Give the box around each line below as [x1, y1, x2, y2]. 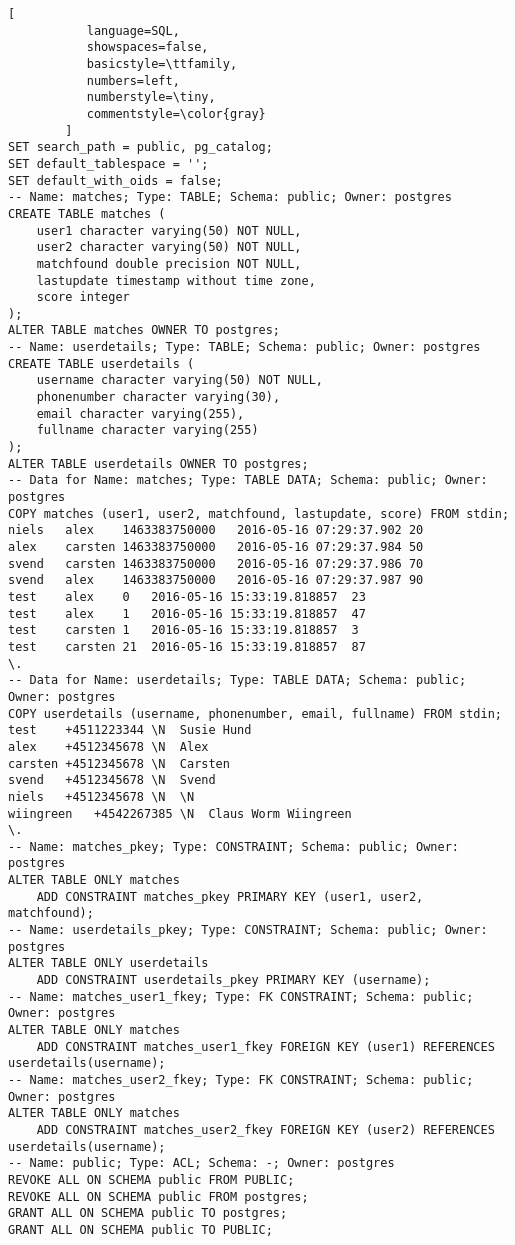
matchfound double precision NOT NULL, [36, 256, 302, 271]
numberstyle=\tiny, [86, 90, 216, 105]
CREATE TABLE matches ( [8, 206, 166, 221]
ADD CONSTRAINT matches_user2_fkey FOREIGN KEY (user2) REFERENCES [36, 1122, 495, 1137]
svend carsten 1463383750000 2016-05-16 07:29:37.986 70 [8, 556, 424, 571]
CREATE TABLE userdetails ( [8, 356, 195, 371]
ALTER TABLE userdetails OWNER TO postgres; [8, 456, 309, 471]
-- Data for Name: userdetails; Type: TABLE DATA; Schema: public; [8, 673, 467, 688]
